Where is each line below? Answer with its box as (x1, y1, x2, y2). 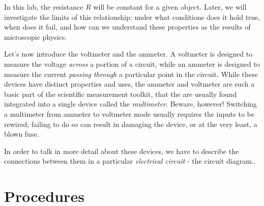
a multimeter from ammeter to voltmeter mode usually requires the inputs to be (4, 108, 254, 119)
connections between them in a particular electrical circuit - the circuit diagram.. (4, 156, 256, 166)
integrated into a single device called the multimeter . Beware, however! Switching (4, 98, 257, 109)
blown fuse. (4, 128, 39, 139)
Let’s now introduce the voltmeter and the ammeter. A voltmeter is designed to (4, 48, 253, 59)
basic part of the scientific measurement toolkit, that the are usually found (4, 88, 237, 99)
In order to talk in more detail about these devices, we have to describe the (4, 145, 239, 156)
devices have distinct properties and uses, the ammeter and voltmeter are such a (4, 79, 255, 89)
